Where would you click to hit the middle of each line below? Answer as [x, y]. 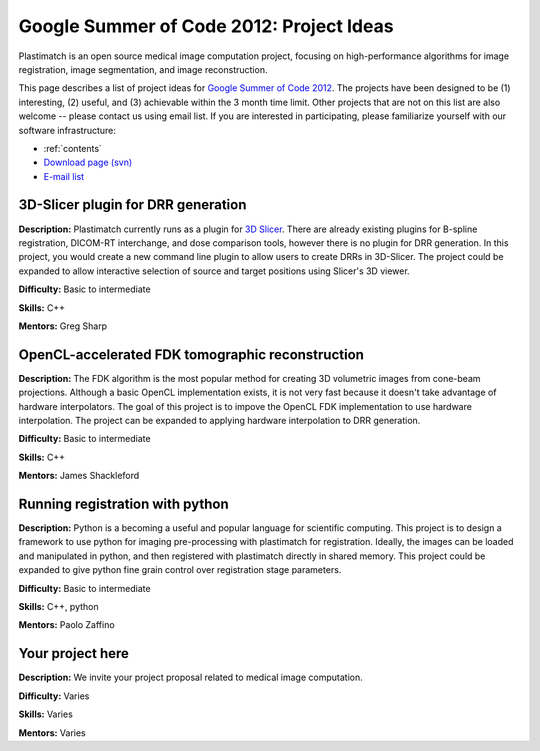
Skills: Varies [46, 714]
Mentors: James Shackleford [79, 476]
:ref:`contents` [72, 148]
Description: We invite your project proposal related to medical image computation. [191, 677]
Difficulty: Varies [54, 696]
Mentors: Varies [52, 732]
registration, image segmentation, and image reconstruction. [143, 69]
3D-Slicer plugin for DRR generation [132, 205]
